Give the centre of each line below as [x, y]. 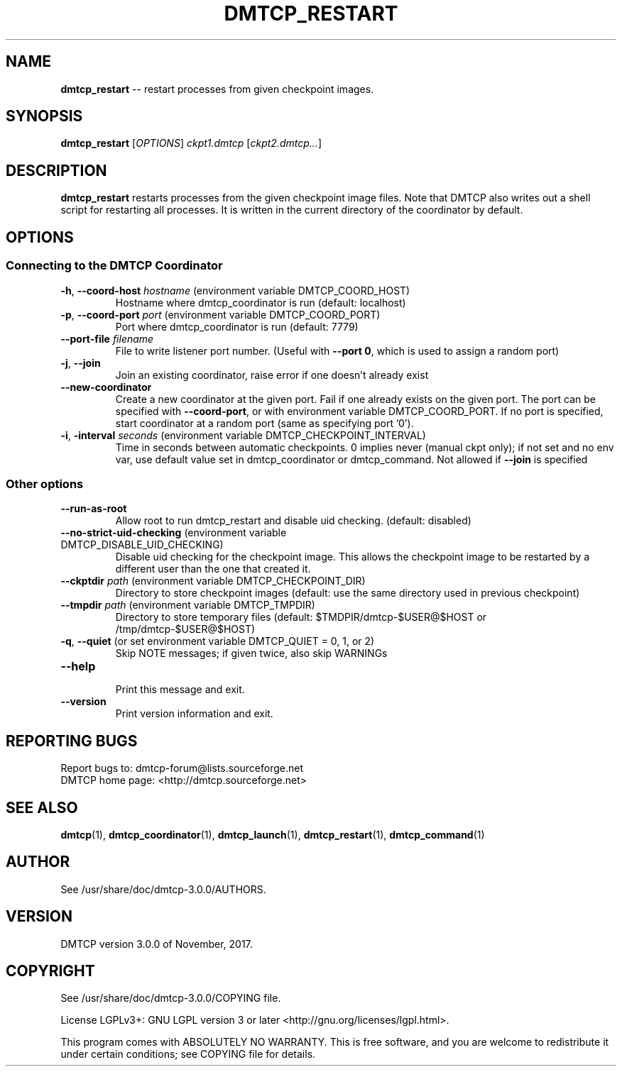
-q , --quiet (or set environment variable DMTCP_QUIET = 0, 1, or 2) [218, 641]
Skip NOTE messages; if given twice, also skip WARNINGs [251, 653]
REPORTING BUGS [72, 741]
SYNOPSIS [44, 116]
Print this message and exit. [180, 690]
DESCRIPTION [56, 170]
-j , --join [81, 363]
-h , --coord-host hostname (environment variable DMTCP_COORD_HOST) [235, 290]
